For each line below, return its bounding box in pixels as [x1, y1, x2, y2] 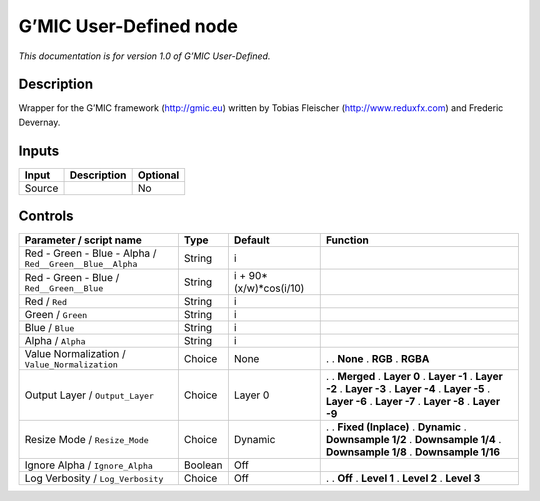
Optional [137, 168, 180, 182]
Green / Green [24, 308, 88, 322]
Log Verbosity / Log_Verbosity [24, 471, 164, 485]
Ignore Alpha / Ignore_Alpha [24, 458, 154, 472]
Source [24, 181, 59, 195]
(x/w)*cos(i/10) [233, 281, 305, 295]
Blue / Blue [24, 321, 75, 335]
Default [233, 233, 270, 247]
